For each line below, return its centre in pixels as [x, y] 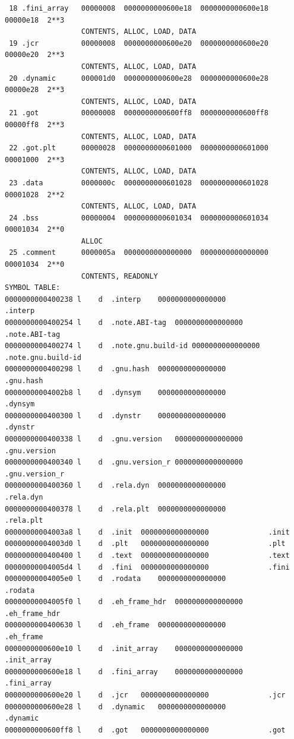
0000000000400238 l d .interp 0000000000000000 [116, 299]
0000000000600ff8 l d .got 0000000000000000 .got [145, 730]
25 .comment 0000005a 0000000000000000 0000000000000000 [139, 253]
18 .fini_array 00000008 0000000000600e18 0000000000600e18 [139, 8]
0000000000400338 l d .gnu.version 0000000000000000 [124, 439]
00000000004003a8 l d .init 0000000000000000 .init [147, 532]
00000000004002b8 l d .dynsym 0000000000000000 [116, 392]
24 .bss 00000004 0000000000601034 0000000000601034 [139, 218]
